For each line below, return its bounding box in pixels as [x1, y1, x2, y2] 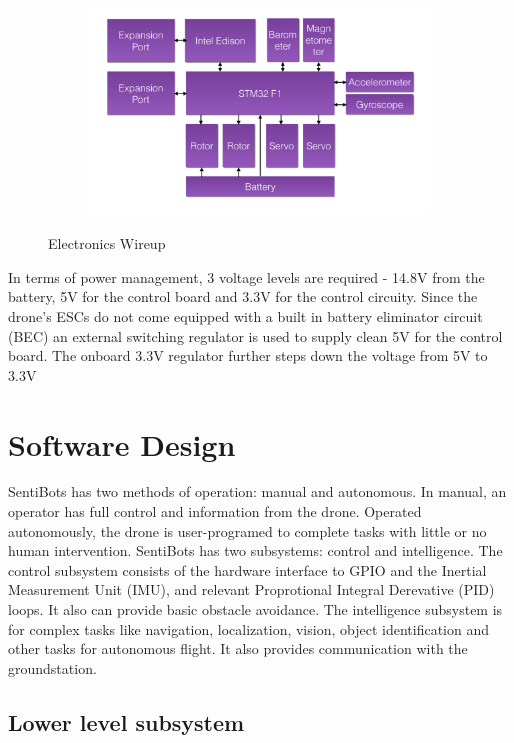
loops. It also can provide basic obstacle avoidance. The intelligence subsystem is [8, 599, 503, 620]
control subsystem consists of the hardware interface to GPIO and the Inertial [8, 559, 487, 580]
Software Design [8, 423, 236, 464]
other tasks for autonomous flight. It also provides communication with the [8, 638, 468, 659]
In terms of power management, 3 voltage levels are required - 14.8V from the [8, 266, 485, 287]
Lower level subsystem [8, 706, 245, 737]
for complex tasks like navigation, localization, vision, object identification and [8, 618, 489, 639]
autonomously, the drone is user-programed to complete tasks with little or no [8, 520, 487, 541]
